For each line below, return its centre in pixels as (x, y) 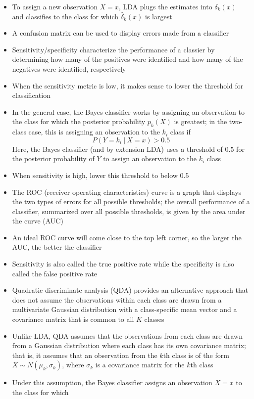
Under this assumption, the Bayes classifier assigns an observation (112, 382)
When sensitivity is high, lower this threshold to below (95, 175)
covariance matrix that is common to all (73, 319)
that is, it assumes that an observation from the (85, 355)
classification (31, 95)
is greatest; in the (201, 121)
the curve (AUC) (38, 221)
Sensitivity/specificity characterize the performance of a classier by (113, 49)
